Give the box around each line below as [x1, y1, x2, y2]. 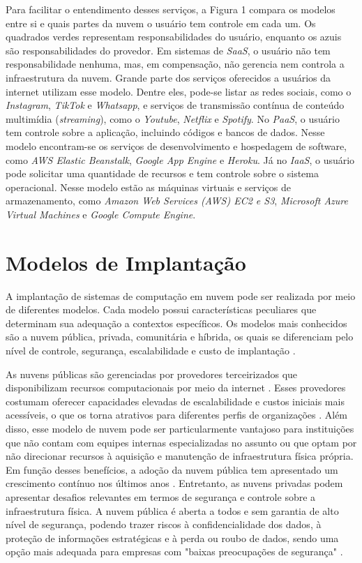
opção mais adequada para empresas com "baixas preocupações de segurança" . [6, 544, 343, 559]
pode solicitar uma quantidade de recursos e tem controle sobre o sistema [6, 166, 319, 181]
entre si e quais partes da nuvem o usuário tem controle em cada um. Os [6, 15, 316, 30]
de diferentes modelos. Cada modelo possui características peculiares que [6, 302, 317, 317]
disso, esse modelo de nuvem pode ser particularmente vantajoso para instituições [6, 421, 354, 435]
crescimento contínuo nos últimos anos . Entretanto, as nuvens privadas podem [6, 476, 343, 490]
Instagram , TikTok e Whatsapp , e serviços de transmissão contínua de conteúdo [6, 98, 345, 112]
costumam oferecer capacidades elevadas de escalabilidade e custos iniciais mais [6, 393, 345, 408]
